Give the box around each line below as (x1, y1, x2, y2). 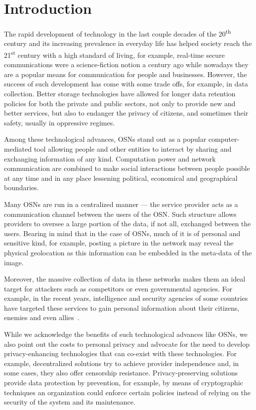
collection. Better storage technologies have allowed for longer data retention (4, 88, 236, 98)
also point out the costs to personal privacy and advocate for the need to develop (4, 338, 250, 349)
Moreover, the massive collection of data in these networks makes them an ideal (4, 274, 246, 284)
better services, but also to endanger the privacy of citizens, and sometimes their (4, 108, 249, 118)
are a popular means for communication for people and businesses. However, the (4, 69, 247, 79)
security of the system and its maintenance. (4, 397, 135, 407)
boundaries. (4, 182, 39, 193)
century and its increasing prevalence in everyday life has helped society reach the (4, 38, 252, 48)
